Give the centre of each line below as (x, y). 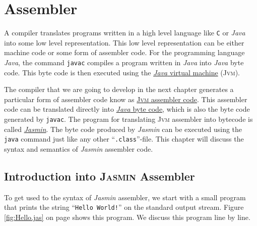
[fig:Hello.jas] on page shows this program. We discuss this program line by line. (127, 217)
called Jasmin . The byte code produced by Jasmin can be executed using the (123, 129)
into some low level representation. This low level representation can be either (124, 42)
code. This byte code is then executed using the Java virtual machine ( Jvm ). (122, 72)
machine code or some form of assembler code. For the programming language (124, 52)
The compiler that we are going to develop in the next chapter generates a (119, 89)
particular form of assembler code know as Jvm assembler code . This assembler (126, 99)
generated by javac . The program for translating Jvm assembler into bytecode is (128, 119)
